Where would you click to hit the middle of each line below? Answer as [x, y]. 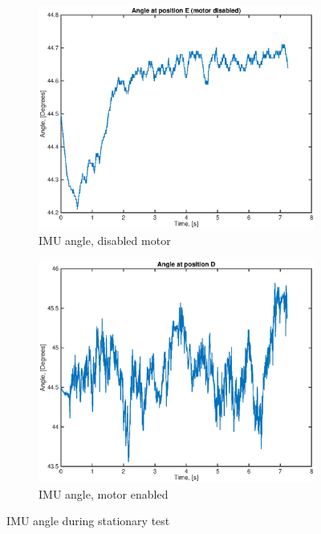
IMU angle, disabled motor [105, 241]
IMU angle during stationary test [88, 521]
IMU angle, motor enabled [104, 493]
